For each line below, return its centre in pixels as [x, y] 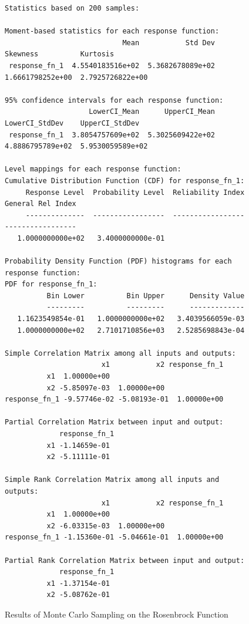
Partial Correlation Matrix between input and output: [114, 422]
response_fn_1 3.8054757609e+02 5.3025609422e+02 [112, 135]
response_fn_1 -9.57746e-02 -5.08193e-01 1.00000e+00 [114, 399]
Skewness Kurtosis [60, 54]
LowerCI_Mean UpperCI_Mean [152, 112]
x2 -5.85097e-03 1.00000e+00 [106, 388]
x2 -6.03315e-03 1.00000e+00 [106, 526]
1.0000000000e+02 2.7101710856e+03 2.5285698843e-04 [131, 330]
